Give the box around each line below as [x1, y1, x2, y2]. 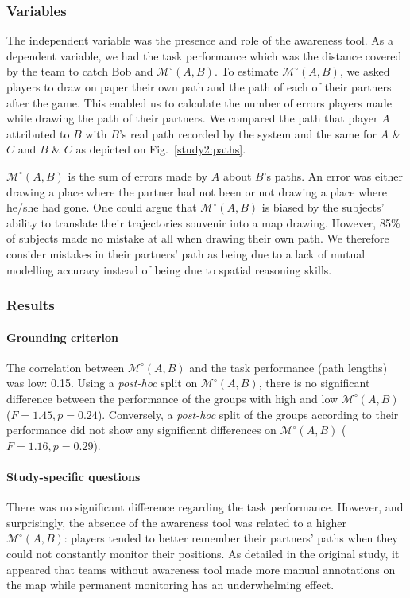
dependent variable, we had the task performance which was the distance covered [6, 47, 402, 64]
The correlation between [6, 359, 125, 375]
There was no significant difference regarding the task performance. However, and [6, 499, 404, 515]
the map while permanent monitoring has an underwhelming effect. [6, 577, 335, 593]
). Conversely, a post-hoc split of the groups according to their [97, 406, 399, 422]
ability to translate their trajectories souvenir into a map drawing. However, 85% [6, 214, 400, 231]
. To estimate [214, 63, 279, 80]
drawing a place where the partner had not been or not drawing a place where [6, 183, 387, 200]
